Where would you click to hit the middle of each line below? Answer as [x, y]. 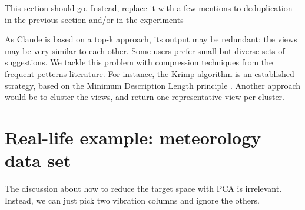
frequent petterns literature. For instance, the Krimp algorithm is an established [150, 73]
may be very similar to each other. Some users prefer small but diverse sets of [145, 50]
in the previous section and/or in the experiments [94, 19]
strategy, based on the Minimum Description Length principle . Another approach [153, 85]
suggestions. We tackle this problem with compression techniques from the [139, 62]
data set [38, 160]
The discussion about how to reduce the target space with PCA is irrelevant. [143, 189]
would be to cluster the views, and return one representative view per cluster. [145, 97]
